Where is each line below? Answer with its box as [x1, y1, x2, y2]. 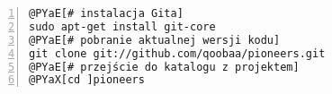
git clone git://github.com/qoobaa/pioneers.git [29, 47, 326, 60]
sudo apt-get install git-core [29, 20, 216, 33]
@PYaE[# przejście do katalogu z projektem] [29, 60, 300, 73]
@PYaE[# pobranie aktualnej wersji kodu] [29, 33, 281, 47]
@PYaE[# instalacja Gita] [29, 7, 184, 20]
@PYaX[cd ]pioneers [29, 73, 145, 87]
